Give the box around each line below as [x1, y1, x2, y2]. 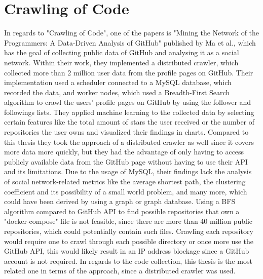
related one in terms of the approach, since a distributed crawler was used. [4, 265, 236, 276]
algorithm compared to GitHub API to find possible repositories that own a [4, 206, 240, 216]
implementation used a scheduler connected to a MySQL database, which [4, 77, 232, 88]
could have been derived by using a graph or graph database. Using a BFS [4, 196, 236, 207]
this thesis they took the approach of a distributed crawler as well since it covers [4, 136, 254, 147]
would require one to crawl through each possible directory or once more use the [4, 235, 254, 246]
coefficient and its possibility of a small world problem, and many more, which [4, 186, 247, 196]
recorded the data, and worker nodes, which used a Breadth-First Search [4, 87, 230, 97]
